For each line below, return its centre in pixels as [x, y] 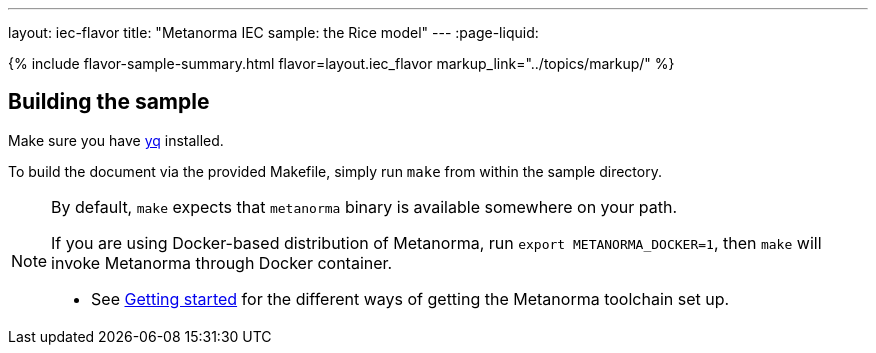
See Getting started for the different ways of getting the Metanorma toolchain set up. [410, 298]
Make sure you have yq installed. [116, 140]
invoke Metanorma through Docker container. [222, 262]
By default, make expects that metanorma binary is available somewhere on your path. [364, 206]
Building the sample [109, 102]
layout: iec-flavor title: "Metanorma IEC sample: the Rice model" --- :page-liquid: [273, 32]
